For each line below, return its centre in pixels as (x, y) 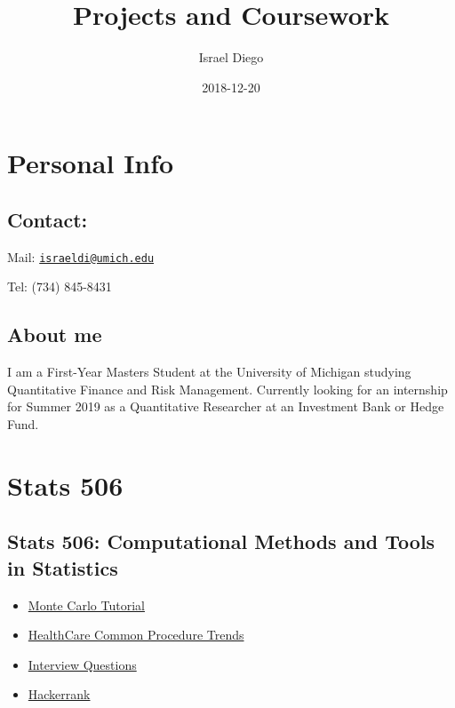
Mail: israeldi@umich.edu (81, 256)
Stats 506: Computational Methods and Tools (221, 541)
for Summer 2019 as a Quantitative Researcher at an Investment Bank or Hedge (226, 406)
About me (55, 334)
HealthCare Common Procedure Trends (136, 635)
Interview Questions (82, 664)
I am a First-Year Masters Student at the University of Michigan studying (209, 372)
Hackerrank (59, 694)
